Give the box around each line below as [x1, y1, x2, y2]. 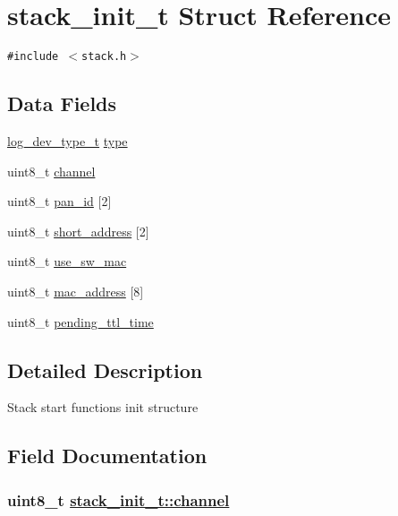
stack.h [81, 50, 127, 64]
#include [7, 50, 59, 64]
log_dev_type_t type [7, 131, 128, 150]
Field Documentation [7, 442, 207, 469]
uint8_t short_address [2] [7, 221, 149, 240]
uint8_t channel [7, 161, 96, 180]
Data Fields [7, 90, 117, 117]
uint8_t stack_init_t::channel [7, 488, 230, 511]
